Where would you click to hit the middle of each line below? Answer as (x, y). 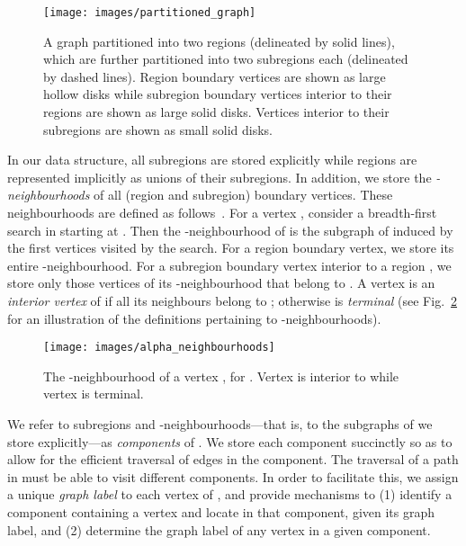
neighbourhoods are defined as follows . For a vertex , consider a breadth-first (222, 212)
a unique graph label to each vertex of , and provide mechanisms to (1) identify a (230, 494)
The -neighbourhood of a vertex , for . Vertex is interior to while (221, 376)
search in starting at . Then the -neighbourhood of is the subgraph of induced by (230, 230)
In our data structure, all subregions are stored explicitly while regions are (212, 160)
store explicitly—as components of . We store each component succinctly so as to (230, 441)
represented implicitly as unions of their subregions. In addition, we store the (220, 177)
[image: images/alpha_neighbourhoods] (159, 348)
